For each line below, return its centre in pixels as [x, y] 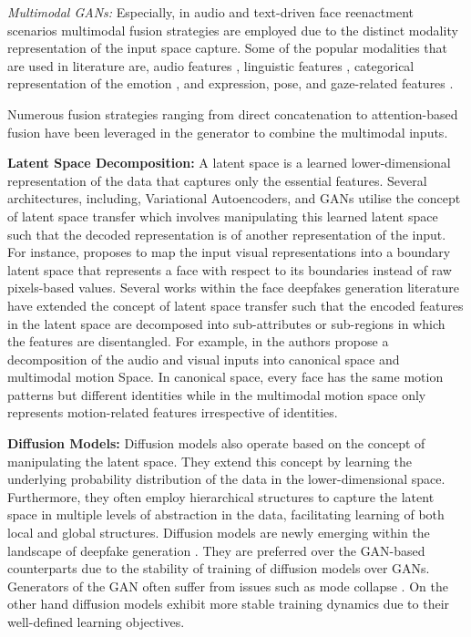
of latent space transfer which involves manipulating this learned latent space [223, 216]
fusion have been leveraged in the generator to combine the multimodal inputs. [228, 132]
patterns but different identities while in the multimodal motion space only [217, 394]
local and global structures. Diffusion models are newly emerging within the [219, 533]
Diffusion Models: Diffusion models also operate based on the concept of [216, 443]
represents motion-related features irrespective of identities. [173, 412]
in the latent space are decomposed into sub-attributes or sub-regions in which [226, 323]
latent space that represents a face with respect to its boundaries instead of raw [230, 269]
